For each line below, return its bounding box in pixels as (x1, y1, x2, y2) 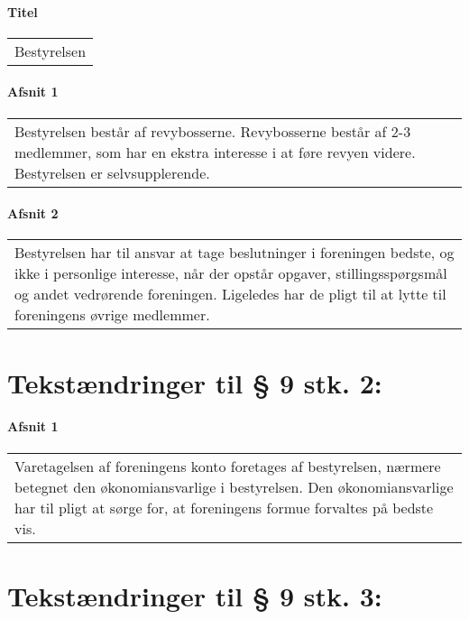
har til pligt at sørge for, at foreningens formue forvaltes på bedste (14, 496, 434, 518)
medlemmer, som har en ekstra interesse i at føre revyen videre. (14, 141, 416, 162)
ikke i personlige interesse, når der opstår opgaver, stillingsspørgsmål (14, 263, 447, 284)
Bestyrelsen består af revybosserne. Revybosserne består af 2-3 (14, 120, 411, 142)
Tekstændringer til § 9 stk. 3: (7, 577, 382, 614)
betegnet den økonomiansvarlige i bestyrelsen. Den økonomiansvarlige (14, 476, 454, 497)
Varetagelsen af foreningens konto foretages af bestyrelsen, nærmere (14, 455, 441, 476)
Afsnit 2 (7, 204, 59, 223)
